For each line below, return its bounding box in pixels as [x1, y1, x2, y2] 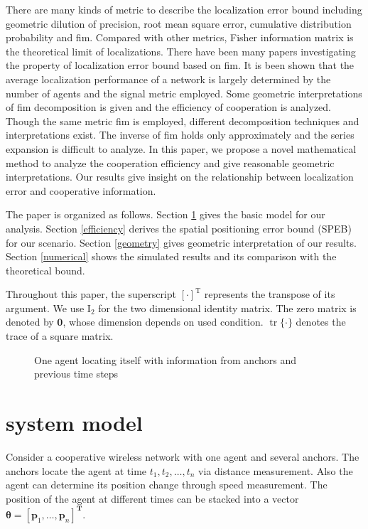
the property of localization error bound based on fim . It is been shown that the [6, 58, 355, 73]
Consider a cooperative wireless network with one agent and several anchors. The [6, 449, 359, 464]
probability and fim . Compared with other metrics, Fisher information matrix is [6, 30, 354, 45]
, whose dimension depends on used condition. [63, 314, 264, 329]
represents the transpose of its [204, 287, 335, 301]
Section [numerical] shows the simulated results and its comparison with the [6, 249, 337, 264]
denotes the [296, 314, 346, 329]
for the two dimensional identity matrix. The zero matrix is [98, 300, 357, 315]
